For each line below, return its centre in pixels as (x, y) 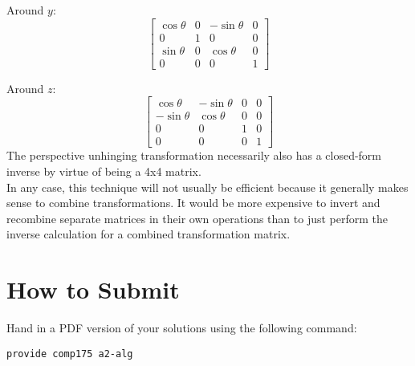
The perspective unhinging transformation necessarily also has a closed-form (194, 155)
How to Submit (93, 289)
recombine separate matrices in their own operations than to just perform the (197, 218)
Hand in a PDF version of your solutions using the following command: (182, 328)
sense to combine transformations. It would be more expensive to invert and (193, 203)
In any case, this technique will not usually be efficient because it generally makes (207, 187)
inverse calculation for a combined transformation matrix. (149, 234)
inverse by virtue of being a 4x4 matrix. (104, 171)
